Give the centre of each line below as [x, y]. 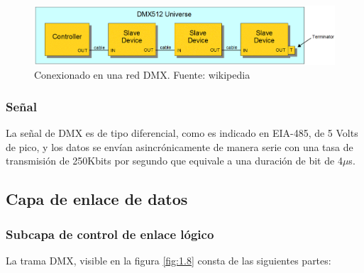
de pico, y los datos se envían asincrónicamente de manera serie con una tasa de [180, 146]
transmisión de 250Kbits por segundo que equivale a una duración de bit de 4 [174, 161]
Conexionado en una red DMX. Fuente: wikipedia [142, 75]
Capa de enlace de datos [97, 199]
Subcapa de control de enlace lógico [110, 234]
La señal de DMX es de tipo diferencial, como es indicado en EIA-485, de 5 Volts [182, 133]
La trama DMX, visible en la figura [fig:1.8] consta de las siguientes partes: [169, 260]
